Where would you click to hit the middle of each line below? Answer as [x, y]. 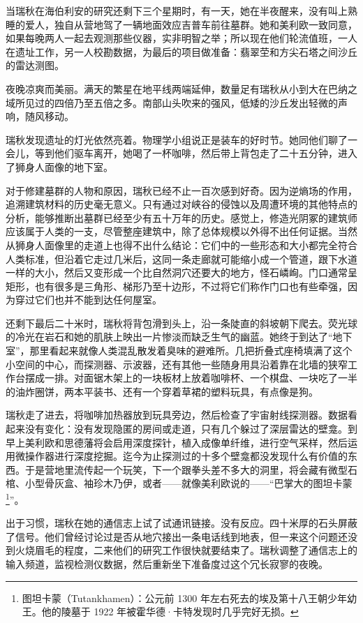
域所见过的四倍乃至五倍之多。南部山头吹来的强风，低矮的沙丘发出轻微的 [172, 102]
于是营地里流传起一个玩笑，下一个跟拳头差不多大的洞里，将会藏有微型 [186, 469]
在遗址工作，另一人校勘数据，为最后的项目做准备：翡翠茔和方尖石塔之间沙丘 [181, 51]
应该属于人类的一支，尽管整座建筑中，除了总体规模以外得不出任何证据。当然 [181, 231]
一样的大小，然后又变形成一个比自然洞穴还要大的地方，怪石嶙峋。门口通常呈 [181, 272]
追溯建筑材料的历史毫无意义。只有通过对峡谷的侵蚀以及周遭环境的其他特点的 [181, 204]
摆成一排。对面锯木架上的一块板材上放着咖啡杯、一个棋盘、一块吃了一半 [191, 378]
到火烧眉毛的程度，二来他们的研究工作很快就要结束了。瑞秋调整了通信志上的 [181, 550]
